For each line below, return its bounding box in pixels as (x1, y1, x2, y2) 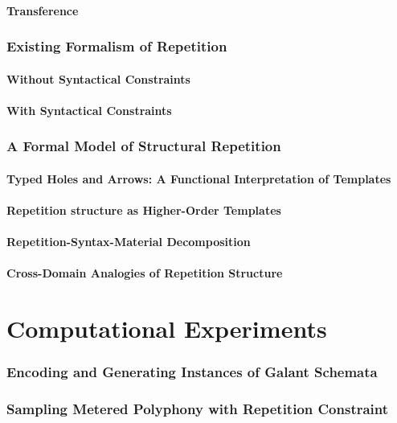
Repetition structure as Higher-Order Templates (6, 202, 281, 219)
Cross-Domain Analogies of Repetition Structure (6, 265, 283, 281)
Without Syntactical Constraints (6, 70, 190, 87)
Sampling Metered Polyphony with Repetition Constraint (6, 399, 389, 419)
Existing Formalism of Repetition (6, 36, 227, 56)
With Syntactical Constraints (6, 101, 172, 118)
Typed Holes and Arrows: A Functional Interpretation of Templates (6, 170, 391, 187)
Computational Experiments (6, 312, 327, 345)
